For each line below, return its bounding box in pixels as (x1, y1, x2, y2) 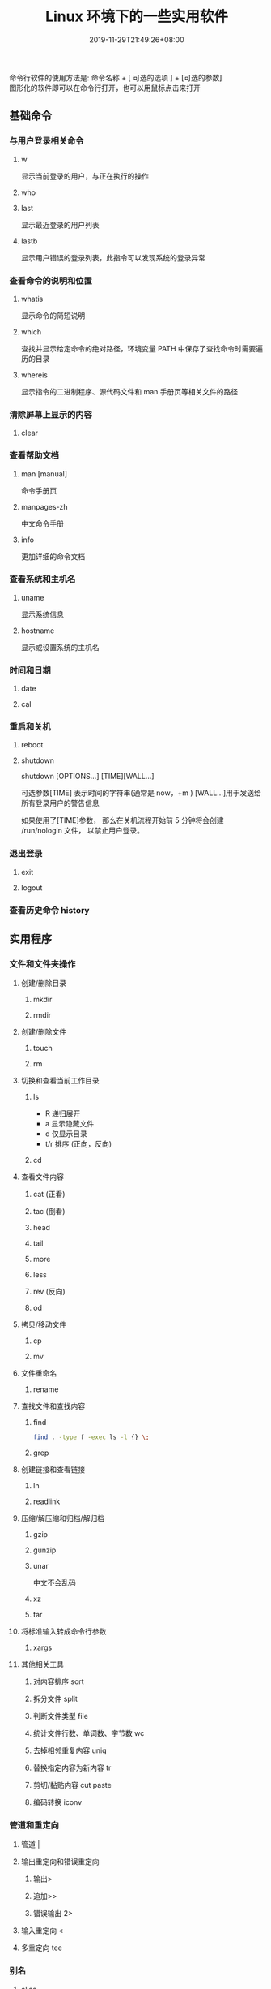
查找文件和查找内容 (20, 1401, 86, 1411)
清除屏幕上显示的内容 (9, 409, 92, 420)
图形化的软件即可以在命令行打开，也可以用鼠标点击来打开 (9, 83, 201, 93)
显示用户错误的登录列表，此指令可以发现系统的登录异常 (20, 252, 205, 262)
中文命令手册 (20, 519, 64, 528)
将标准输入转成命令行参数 (20, 1626, 107, 1636)
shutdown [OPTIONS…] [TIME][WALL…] (20, 772, 155, 781)
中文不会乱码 (32, 1578, 76, 1587)
